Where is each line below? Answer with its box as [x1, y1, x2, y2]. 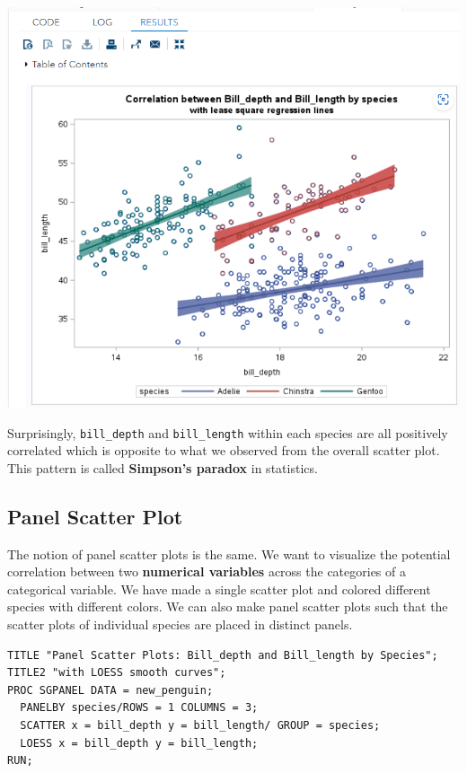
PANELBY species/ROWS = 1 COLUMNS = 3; [20, 701, 259, 715]
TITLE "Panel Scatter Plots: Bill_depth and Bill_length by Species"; [7, 648, 438, 662]
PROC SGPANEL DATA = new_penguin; [7, 683, 214, 697]
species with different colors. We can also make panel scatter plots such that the [7, 597, 448, 616]
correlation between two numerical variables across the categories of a [7, 562, 406, 581]
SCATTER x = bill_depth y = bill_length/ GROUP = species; [20, 718, 381, 732]
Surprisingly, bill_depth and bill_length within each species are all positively [7, 423, 448, 442]
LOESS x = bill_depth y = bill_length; [20, 736, 259, 750]
